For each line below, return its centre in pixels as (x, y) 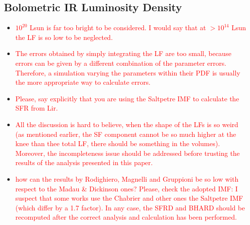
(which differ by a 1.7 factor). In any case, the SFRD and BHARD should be (130, 207)
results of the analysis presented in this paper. (84, 162)
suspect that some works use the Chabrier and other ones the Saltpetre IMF (129, 198)
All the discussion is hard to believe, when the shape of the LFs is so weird (127, 124)
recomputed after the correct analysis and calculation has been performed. (126, 217)
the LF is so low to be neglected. (64, 37)
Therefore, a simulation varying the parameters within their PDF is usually (128, 72)
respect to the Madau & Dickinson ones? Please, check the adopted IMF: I (126, 188)
